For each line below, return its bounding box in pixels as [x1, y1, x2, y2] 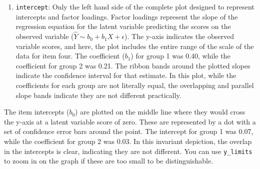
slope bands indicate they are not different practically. [15, 89, 181, 100]
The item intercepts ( [4, 106, 69, 117]
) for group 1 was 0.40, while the [130, 50, 230, 61]
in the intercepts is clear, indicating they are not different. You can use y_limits [4, 145, 252, 156]
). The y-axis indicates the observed [124, 31, 234, 41]
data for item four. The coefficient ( [15, 50, 125, 61]
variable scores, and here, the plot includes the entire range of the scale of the [15, 40, 254, 51]
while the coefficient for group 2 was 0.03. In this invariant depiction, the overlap [4, 136, 252, 146]
